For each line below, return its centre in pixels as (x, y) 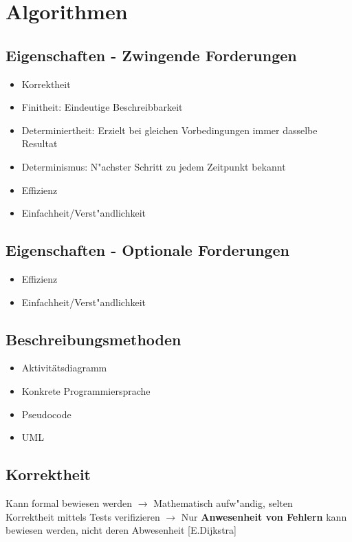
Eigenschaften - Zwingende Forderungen (151, 55)
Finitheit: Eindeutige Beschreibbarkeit (102, 107)
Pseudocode (46, 414)
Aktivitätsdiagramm (64, 368)
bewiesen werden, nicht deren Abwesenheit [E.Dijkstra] (121, 530)
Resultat (40, 143)
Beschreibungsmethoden (93, 339)
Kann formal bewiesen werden (69, 502)
